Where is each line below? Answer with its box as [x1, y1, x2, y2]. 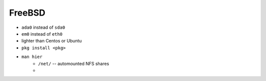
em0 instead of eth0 [21, 31, 63, 37]
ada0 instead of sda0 [21, 24, 66, 30]
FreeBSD [9, 7, 46, 18]
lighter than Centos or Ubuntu [21, 38, 82, 44]
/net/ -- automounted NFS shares [38, 61, 109, 66]
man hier [21, 54, 43, 60]
